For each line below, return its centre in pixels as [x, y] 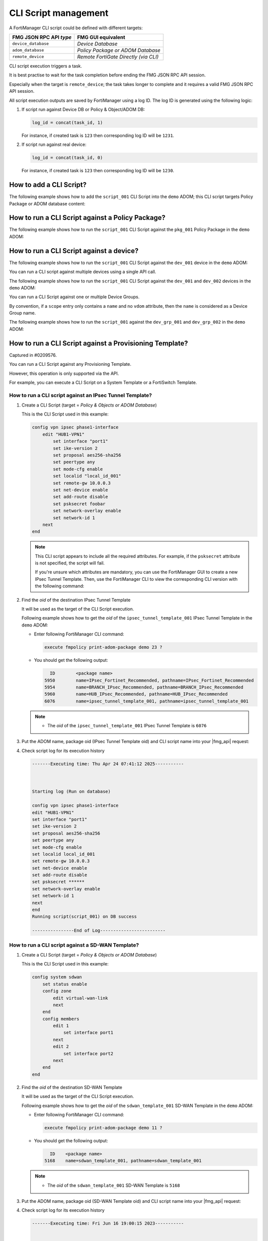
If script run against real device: [54, 144]
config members [61, 1019]
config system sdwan [57, 977]
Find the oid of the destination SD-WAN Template [72, 1087]
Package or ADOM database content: [47, 204]
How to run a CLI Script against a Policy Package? [87, 218]
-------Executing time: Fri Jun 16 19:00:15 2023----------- [108, 1223]
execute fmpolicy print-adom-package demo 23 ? [103, 647]
